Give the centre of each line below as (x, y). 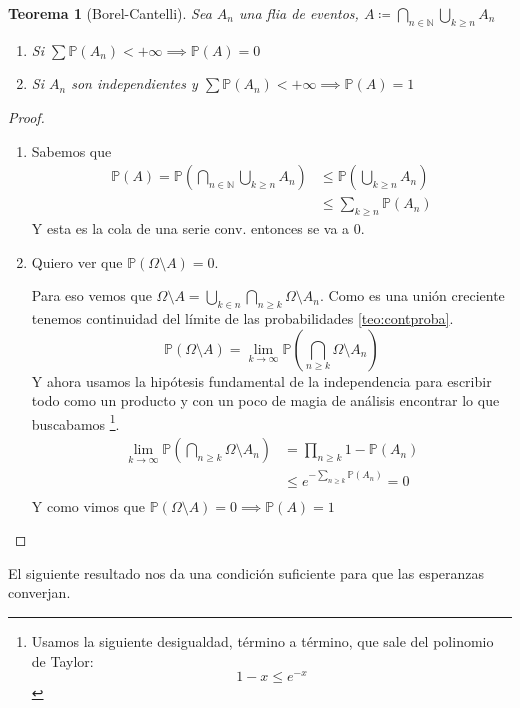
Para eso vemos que (91, 295)
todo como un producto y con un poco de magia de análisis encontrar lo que (265, 400)
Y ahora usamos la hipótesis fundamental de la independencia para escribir (261, 380)
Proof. (26, 116)
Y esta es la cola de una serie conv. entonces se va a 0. (198, 228)
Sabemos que (71, 150)
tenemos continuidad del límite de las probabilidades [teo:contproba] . (242, 318)
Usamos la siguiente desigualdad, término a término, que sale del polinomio (262, 640)
